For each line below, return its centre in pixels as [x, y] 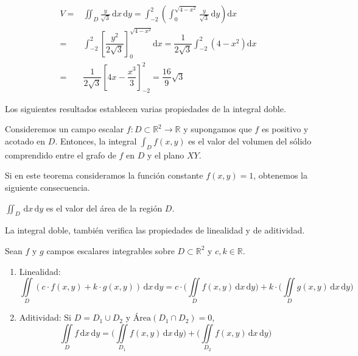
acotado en [25, 141]
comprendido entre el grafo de [61, 155]
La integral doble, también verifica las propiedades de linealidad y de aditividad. [155, 230]
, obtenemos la [280, 175]
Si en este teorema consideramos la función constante [104, 175]
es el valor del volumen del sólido [250, 141]
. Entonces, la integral [96, 141]
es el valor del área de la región [104, 208]
